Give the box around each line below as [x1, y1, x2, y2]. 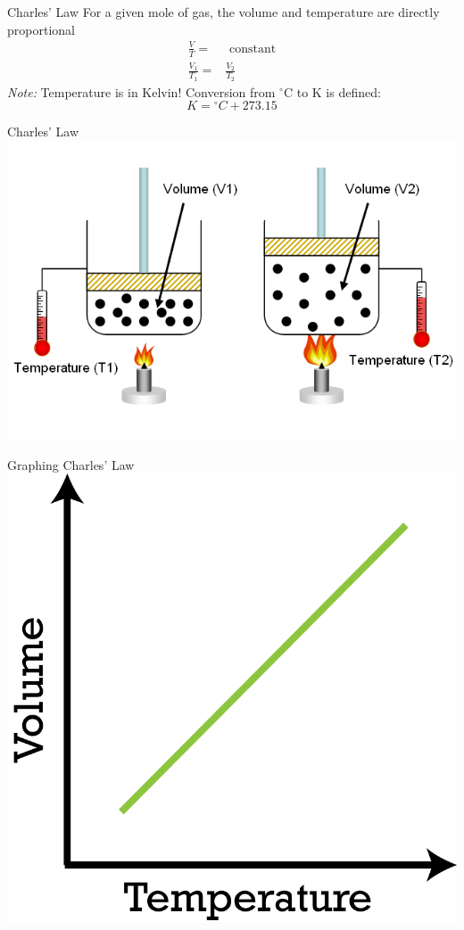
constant [229, 42, 277, 55]
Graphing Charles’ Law [7, 455, 135, 473]
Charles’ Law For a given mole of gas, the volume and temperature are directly [7, 3, 440, 21]
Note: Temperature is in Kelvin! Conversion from [7, 82, 276, 101]
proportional [7, 20, 75, 38]
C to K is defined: [283, 82, 381, 101]
